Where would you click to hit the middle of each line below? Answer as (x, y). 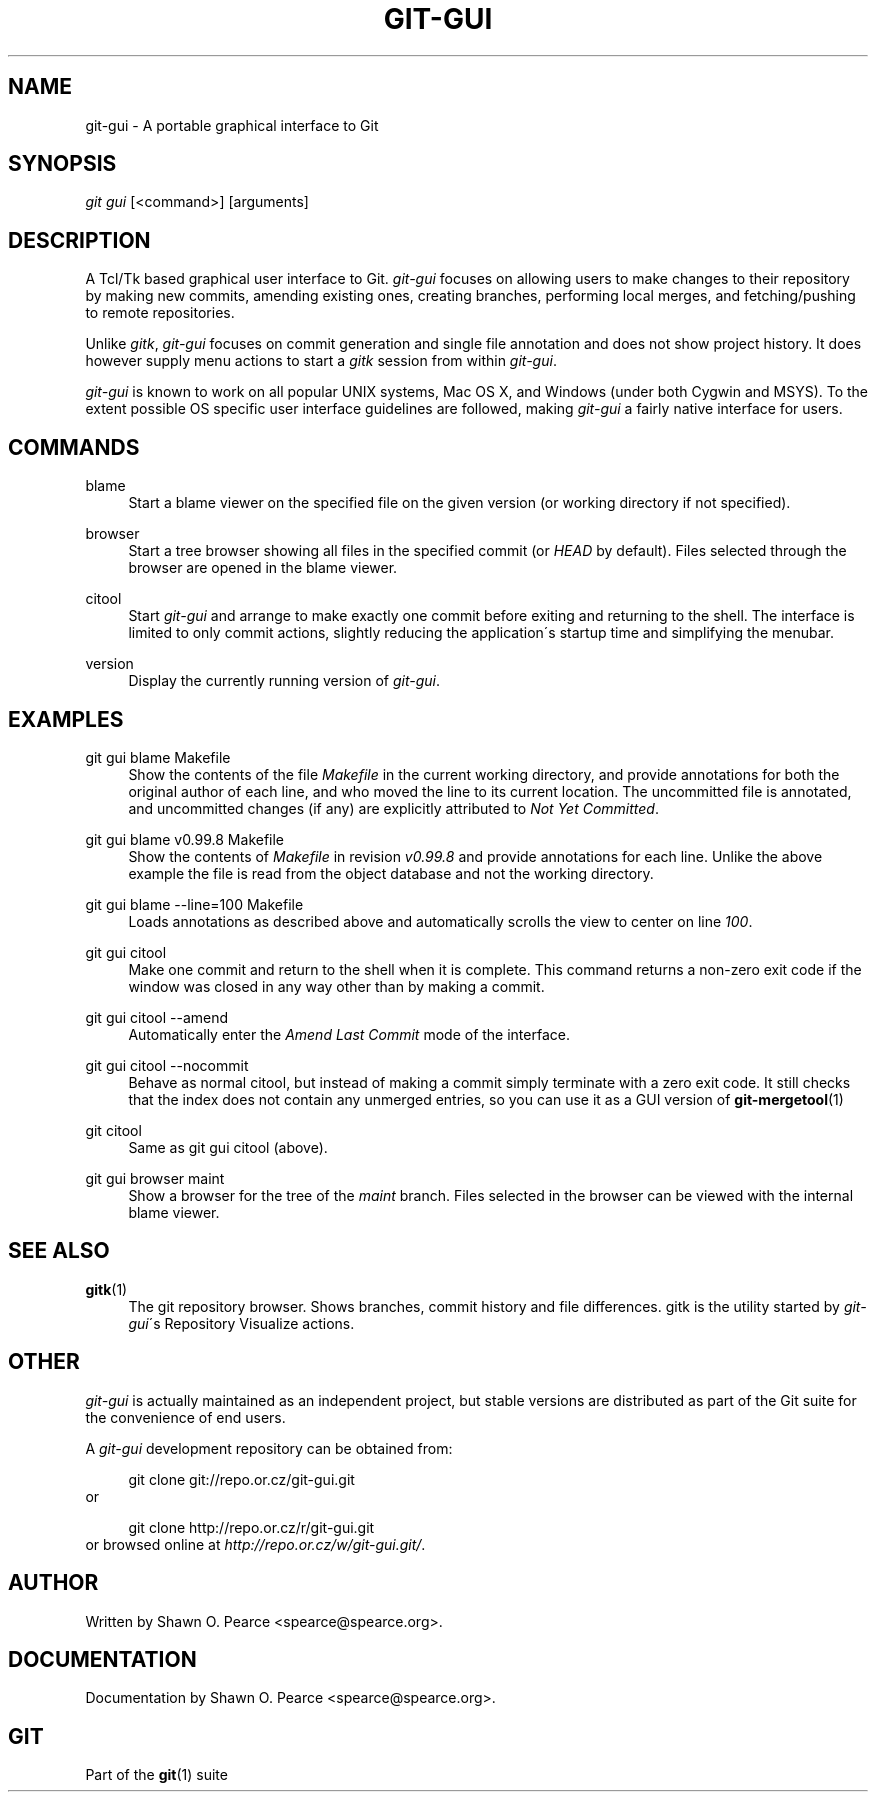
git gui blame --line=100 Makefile (194, 904)
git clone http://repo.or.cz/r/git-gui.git (251, 1527)
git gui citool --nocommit (167, 1065)
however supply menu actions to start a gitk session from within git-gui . (321, 361)
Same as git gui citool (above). (228, 1147)
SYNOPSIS (62, 164)
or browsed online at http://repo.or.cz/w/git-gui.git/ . (255, 1544)
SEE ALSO (59, 1251)
